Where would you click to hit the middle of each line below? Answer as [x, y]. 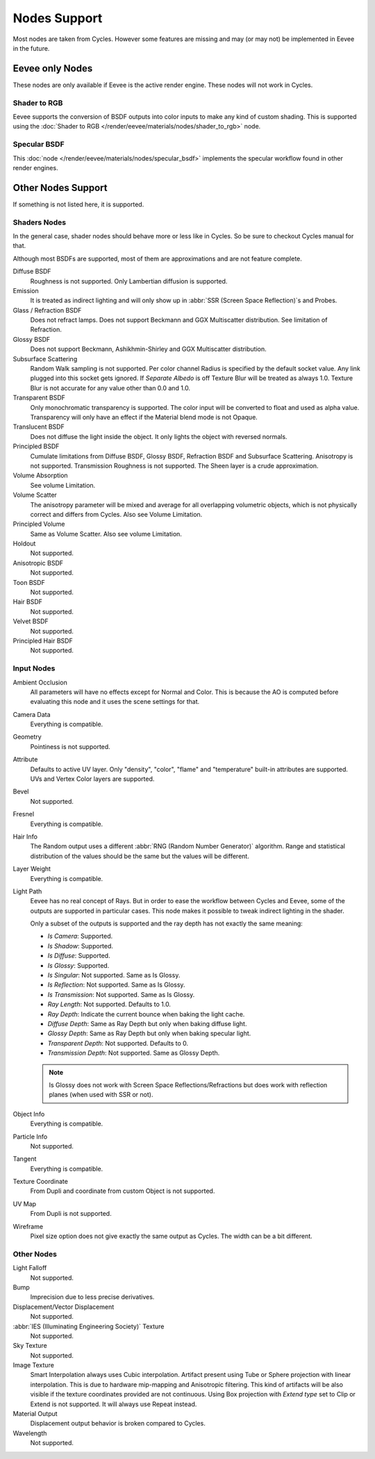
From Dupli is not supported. [71, 1214]
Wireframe [28, 1226]
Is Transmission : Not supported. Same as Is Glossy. [121, 994]
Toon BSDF [29, 582]
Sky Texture [30, 1346]
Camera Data [32, 714]
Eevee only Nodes [53, 68]
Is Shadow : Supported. [81, 946]
